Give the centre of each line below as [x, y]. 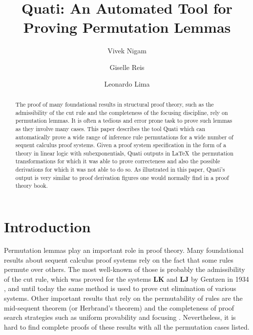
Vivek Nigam [127, 51]
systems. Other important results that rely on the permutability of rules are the [123, 298]
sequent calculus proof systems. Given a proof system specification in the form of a [121, 145]
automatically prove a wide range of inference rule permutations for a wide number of [124, 137]
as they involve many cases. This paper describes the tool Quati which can [110, 128]
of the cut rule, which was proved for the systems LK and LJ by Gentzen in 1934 [126, 279]
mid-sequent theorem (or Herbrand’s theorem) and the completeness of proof [119, 307]
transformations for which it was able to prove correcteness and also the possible [118, 161]
